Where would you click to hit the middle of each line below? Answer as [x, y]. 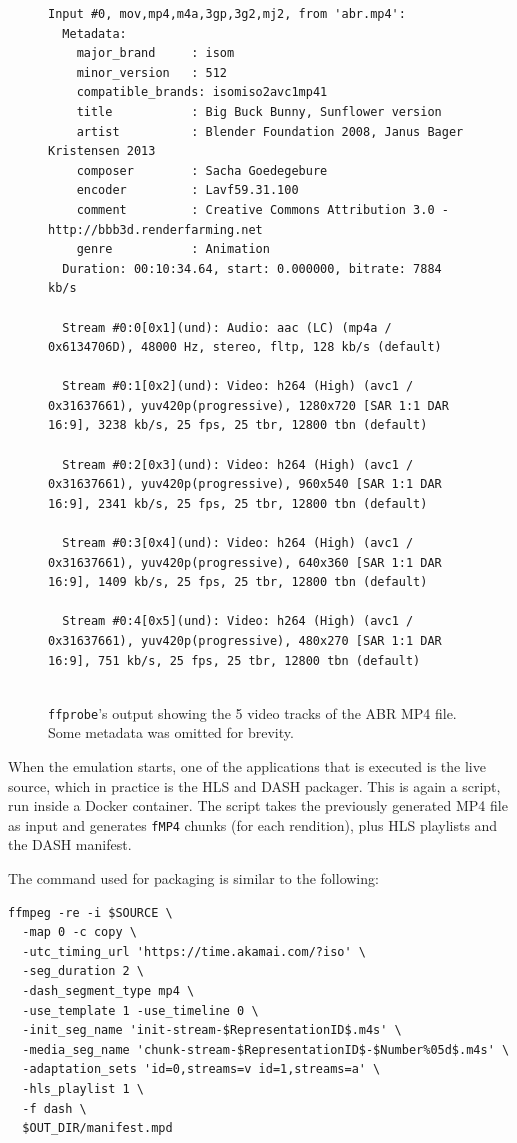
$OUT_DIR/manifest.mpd [97, 1128]
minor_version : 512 [151, 72]
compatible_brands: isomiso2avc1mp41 [202, 92]
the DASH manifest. [70, 844]
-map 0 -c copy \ [79, 932]
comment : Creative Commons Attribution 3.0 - [262, 209]
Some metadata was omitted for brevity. [171, 732]
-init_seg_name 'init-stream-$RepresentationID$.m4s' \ [212, 1030]
